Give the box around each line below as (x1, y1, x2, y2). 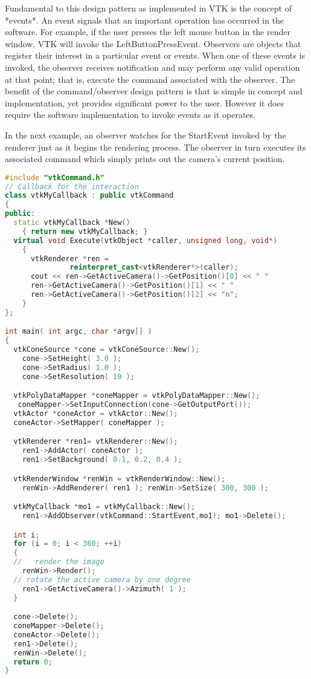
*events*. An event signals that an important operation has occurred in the (5, 13, 284, 26)
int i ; (13, 530, 40, 539)
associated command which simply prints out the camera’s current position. (5, 152, 285, 165)
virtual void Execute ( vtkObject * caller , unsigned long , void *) (13, 236, 278, 245)
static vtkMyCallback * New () (13, 218, 130, 227)
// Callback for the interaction (5, 182, 139, 191)
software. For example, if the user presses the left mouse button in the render (5, 25, 290, 38)
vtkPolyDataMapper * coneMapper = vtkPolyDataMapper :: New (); (13, 391, 260, 400)
